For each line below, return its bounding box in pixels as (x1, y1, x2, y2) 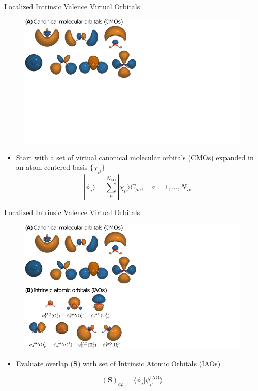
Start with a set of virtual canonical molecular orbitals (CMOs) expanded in (16, 152, 254, 162)
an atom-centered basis (16, 162, 88, 172)
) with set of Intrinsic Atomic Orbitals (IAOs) (78, 358, 221, 369)
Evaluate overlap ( (16, 358, 74, 369)
